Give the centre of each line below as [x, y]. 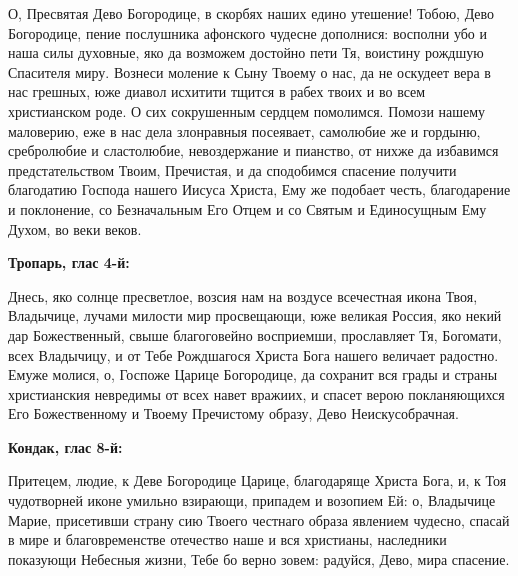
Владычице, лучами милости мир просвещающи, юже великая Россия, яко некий [255, 315]
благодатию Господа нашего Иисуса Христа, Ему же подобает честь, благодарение [259, 189]
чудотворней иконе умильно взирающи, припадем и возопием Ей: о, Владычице [252, 500]
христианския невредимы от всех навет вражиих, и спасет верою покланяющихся [256, 393]
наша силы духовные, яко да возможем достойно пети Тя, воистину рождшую [246, 52]
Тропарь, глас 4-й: [69, 262]
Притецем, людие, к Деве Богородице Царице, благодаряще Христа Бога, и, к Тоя [257, 480]
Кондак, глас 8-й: [65, 446]
